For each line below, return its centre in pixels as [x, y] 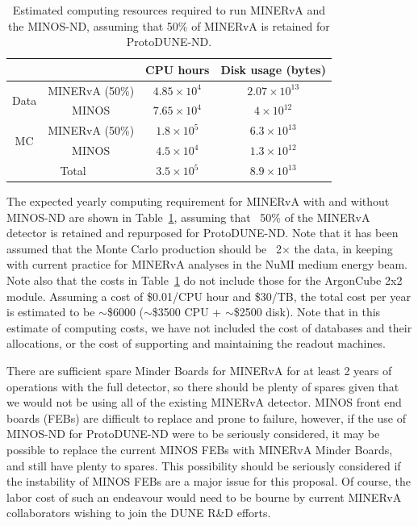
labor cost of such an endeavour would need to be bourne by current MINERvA [204, 497]
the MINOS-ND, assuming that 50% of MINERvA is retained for [169, 25]
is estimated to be [51, 312]
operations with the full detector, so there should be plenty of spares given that [203, 386]
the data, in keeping [343, 248]
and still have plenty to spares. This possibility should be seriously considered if [204, 465]
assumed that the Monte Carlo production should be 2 [144, 248]
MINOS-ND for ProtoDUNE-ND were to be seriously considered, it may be [193, 434]
